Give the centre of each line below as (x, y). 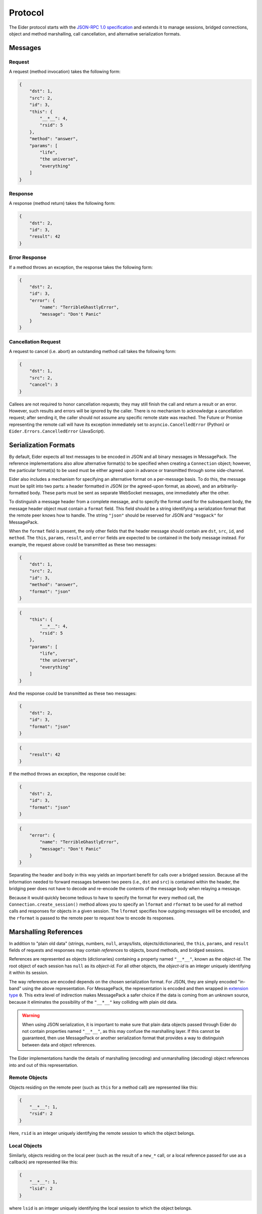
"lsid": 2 (41, 1189)
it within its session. (29, 973)
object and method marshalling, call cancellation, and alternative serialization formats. (95, 34)
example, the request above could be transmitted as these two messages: (83, 544)
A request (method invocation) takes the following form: (65, 72)
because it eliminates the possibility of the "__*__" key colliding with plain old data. (93, 1002)
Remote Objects (28, 1078)
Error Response (28, 257)
